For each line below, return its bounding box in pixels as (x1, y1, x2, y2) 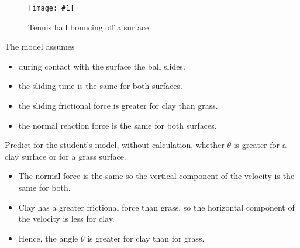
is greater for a (233, 139, 287, 151)
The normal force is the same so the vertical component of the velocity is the (18, 170, 295, 182)
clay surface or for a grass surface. (5, 150, 126, 162)
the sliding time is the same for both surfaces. (18, 80, 182, 92)
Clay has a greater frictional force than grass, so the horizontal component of (18, 201, 295, 213)
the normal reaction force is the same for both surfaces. (18, 119, 217, 131)
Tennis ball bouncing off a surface (28, 20, 149, 33)
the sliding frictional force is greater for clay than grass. (18, 99, 218, 112)
